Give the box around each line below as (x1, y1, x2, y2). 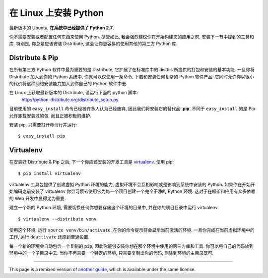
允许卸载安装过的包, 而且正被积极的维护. (9, 112, 92, 118)
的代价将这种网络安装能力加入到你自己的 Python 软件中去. (9, 81, 128, 87)
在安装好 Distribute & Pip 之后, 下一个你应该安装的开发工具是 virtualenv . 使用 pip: (9, 159, 174, 165)
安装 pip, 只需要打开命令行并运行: (9, 121, 77, 127)
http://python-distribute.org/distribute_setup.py (21, 97, 119, 103)
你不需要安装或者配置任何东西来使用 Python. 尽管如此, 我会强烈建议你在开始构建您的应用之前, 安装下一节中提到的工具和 (9, 34, 254, 40)
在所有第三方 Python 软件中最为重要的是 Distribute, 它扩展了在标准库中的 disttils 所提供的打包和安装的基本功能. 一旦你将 (9, 67, 255, 73)
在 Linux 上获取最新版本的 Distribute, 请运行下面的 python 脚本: (9, 90, 138, 96)
